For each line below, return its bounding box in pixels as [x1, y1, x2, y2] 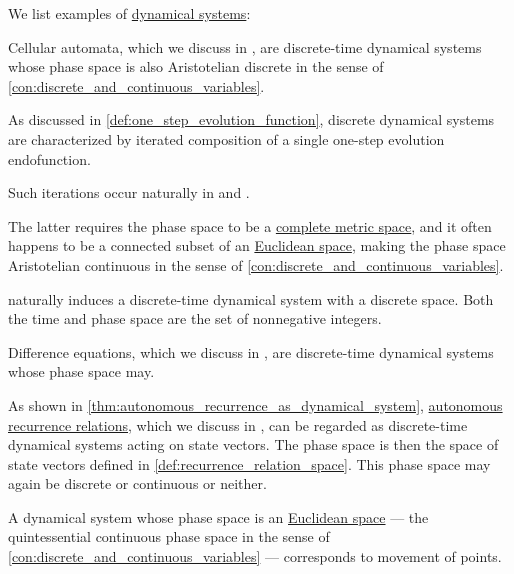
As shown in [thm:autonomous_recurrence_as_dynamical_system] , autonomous [8, 394, 503, 415]
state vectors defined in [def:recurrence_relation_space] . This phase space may [8, 453, 491, 474]
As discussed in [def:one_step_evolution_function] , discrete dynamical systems [8, 109, 495, 130]
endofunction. [8, 148, 91, 169]
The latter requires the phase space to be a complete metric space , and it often [8, 215, 492, 236]
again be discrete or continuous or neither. [8, 473, 267, 494]
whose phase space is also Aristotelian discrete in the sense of [8, 56, 384, 77]
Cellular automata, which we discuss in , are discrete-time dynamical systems [8, 36, 482, 57]
